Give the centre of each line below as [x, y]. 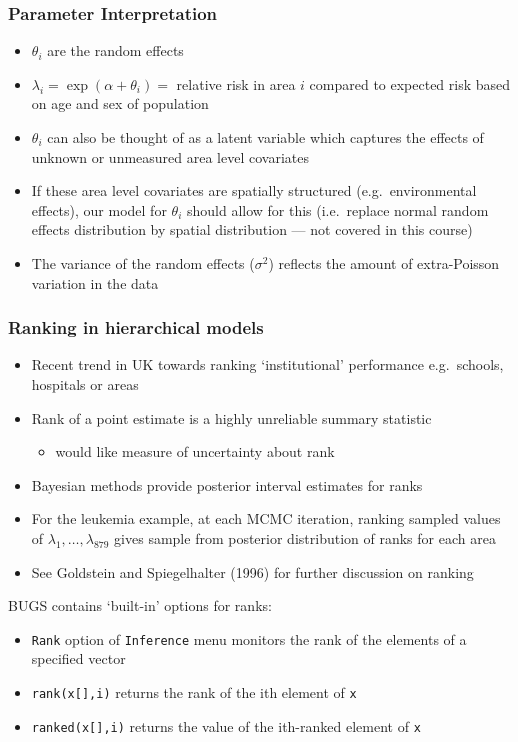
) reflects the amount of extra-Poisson [384, 262]
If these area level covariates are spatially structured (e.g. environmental [254, 190]
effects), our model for [99, 209]
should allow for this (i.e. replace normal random [337, 209]
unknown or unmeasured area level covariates [170, 156]
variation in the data [95, 282]
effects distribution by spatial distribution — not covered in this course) [252, 229]
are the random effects [115, 50]
